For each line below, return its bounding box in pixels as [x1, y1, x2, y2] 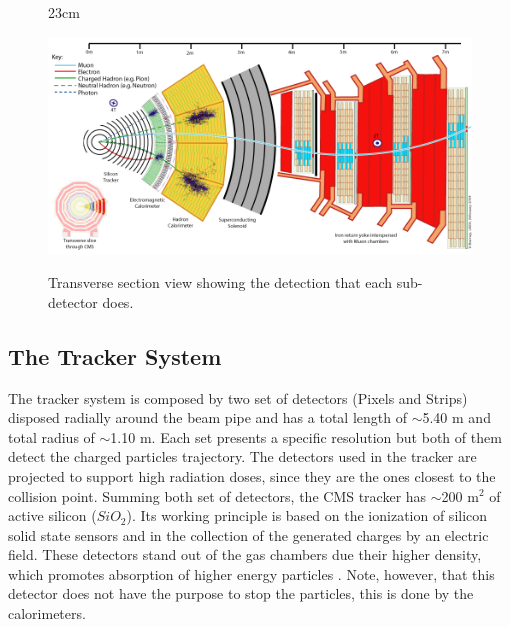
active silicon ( [8, 505, 97, 526]
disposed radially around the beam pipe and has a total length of [8, 407, 407, 428]
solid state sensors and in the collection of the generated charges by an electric [8, 524, 489, 545]
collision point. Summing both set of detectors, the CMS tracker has [8, 485, 427, 506]
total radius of [8, 426, 95, 447]
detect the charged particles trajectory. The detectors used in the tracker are [8, 446, 477, 467]
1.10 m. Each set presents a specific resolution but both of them [110, 426, 502, 447]
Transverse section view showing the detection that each [48, 272, 393, 293]
